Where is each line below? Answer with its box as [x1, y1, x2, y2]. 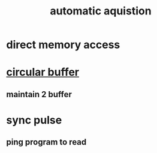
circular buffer [6, 65, 80, 79]
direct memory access [6, 38, 120, 52]
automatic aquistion [50, 4, 152, 18]
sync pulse [6, 113, 62, 127]
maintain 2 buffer [6, 89, 72, 100]
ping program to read [6, 137, 87, 148]
